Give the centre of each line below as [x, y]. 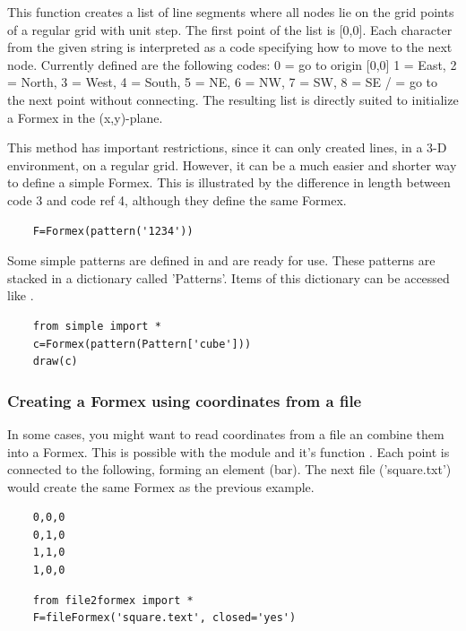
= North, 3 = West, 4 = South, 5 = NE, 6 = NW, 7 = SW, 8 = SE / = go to [223, 82]
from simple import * [97, 326]
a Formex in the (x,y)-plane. [85, 117]
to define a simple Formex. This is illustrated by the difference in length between [229, 182]
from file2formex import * [113, 600]
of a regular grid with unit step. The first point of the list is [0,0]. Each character [230, 29]
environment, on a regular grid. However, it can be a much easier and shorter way [232, 164]
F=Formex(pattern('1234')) [113, 231]
